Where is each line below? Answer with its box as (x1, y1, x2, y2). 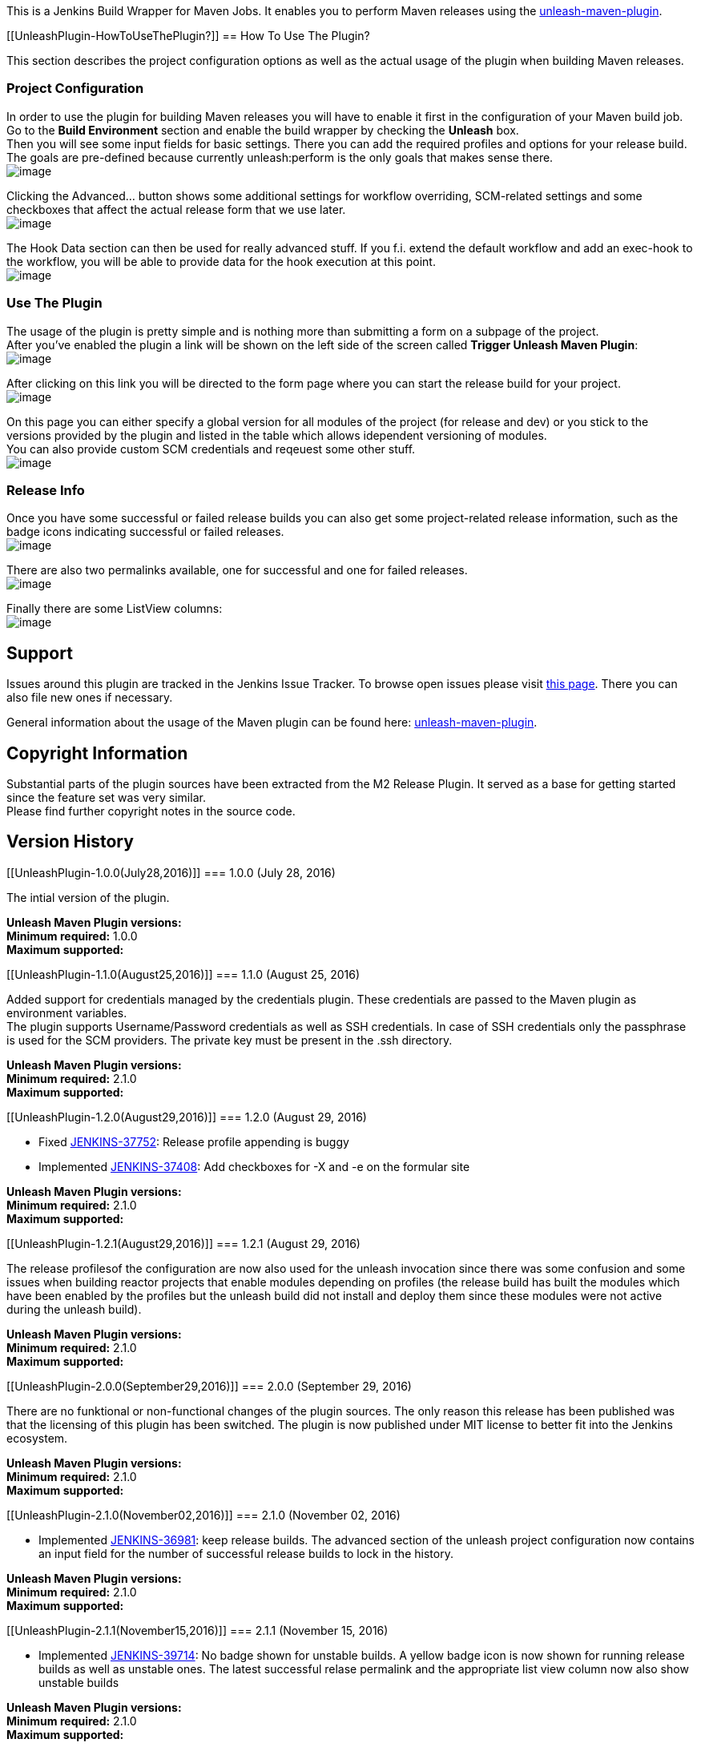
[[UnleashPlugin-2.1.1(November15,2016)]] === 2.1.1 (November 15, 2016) (6, 1623, 389, 1637)
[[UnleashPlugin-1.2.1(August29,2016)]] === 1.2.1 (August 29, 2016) (6, 1236, 361, 1250)
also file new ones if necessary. (6, 690, 173, 705)
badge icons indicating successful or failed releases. (6, 525, 284, 539)
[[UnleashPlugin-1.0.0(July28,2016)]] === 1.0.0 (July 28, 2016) (6, 865, 336, 880)
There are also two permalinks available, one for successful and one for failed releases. (6, 563, 468, 578)
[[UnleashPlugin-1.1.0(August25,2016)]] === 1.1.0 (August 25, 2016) (6, 967, 361, 981)
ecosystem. (6, 1431, 68, 1445)
